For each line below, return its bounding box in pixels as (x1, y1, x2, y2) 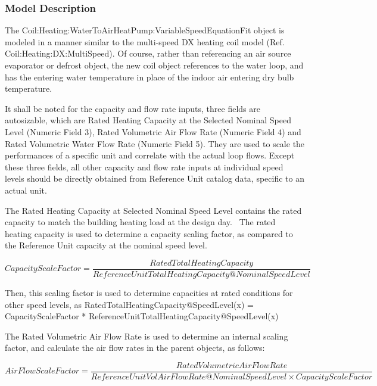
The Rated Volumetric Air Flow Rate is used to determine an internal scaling (5, 329, 288, 342)
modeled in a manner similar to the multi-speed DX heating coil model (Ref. (5, 35, 285, 48)
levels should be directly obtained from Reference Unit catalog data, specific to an (5, 172, 304, 185)
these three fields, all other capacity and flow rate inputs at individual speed (5, 160, 283, 173)
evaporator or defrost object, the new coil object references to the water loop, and (5, 59, 304, 71)
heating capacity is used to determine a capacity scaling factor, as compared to (5, 227, 293, 239)
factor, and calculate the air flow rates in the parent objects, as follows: (5, 341, 265, 354)
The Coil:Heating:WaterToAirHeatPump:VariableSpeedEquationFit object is (5, 24, 285, 36)
